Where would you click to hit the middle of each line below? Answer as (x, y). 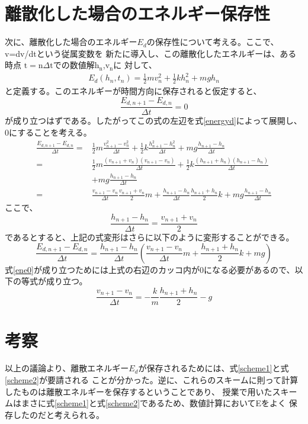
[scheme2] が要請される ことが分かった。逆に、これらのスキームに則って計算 (152, 380)
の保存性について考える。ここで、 (213, 42)
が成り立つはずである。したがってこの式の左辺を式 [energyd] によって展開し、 (153, 121)
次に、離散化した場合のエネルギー (71, 42)
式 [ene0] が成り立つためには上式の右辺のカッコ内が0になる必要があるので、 (150, 269)
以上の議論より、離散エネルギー (67, 368)
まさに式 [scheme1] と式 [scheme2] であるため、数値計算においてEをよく (154, 403)
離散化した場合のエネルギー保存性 (138, 13)
